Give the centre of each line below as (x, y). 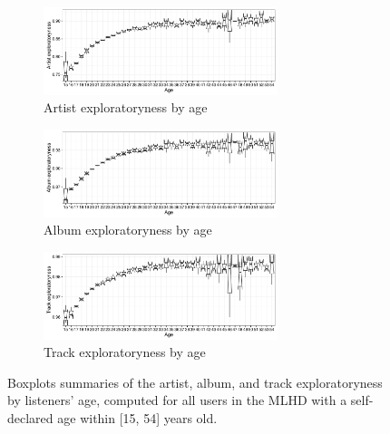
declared (30, 418)
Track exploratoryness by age (125, 352)
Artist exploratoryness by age (126, 107)
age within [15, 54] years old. (137, 418)
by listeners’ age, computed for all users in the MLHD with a (177, 400)
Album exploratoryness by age (128, 230)
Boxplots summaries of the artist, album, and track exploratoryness (195, 382)
